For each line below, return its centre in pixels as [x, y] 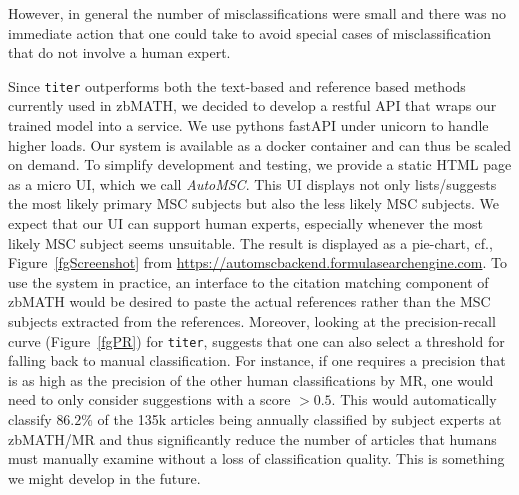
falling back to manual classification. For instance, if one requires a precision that [257, 360]
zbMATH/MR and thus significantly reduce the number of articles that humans [252, 438]
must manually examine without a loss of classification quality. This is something [256, 458]
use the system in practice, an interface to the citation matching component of [248, 281]
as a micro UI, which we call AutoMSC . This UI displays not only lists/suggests [252, 183]
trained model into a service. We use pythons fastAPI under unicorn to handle [248, 125]
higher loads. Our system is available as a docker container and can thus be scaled [260, 144]
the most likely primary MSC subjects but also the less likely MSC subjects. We [254, 203]
